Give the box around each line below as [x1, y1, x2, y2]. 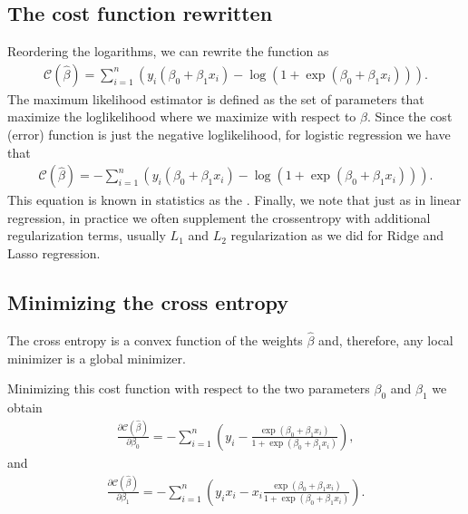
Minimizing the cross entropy [7, 288, 289, 315]
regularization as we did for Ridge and [230, 226, 444, 245]
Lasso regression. [7, 244, 101, 263]
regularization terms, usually [7, 226, 166, 245]
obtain [7, 398, 43, 417]
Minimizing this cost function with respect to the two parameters [7, 379, 370, 398]
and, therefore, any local [318, 331, 453, 350]
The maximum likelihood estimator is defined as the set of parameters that [7, 89, 424, 108]
